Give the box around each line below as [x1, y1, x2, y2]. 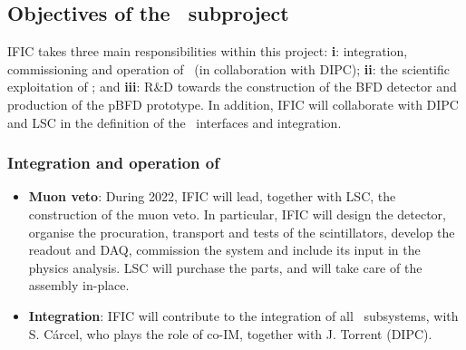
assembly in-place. [28, 276, 130, 295]
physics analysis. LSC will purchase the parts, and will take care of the [28, 258, 422, 277]
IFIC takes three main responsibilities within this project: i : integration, [7, 42, 408, 61]
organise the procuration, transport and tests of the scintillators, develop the [28, 222, 455, 241]
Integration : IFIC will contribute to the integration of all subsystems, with [28, 306, 459, 325]
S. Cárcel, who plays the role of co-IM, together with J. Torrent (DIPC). [28, 324, 432, 343]
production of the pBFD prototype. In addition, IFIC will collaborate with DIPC [7, 94, 459, 113]
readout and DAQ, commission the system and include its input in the [28, 240, 421, 259]
